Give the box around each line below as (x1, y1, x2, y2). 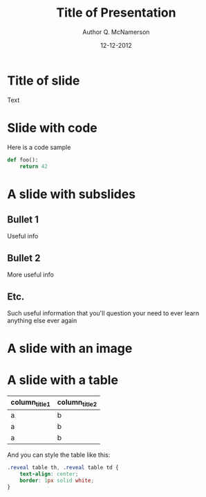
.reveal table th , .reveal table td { (7, 464, 119, 471)
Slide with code (7, 120, 98, 136)
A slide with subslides (7, 186, 136, 202)
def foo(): (7, 156, 39, 164)
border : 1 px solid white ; (19, 477, 95, 485)
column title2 (57, 397, 97, 408)
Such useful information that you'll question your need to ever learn (7, 309, 200, 317)
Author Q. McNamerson (82, 28, 150, 36)
